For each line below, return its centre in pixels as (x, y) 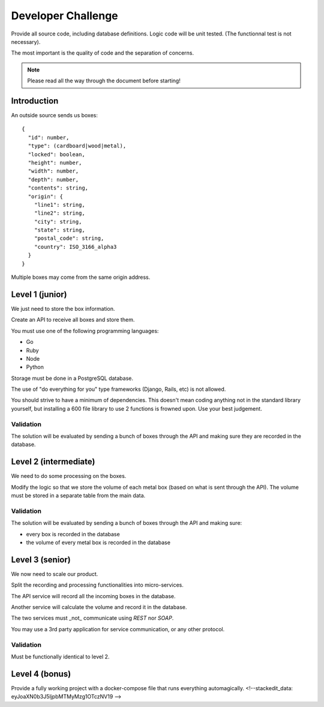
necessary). (26, 41)
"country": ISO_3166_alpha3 (75, 247)
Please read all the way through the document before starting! (104, 81)
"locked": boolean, (56, 154)
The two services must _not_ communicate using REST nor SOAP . (92, 618)
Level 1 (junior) (39, 294)
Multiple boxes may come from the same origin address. (81, 277)
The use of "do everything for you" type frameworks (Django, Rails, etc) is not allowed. (118, 389)
